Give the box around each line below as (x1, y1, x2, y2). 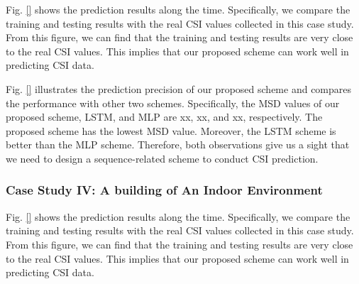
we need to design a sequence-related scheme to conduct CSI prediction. (6, 151, 319, 165)
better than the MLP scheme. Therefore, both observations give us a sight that (6, 137, 350, 152)
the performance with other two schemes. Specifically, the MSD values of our (6, 95, 340, 110)
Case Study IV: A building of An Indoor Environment (6, 181, 323, 199)
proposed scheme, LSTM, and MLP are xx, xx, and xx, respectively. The (6, 109, 323, 124)
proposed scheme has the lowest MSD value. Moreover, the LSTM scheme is (6, 123, 336, 138)
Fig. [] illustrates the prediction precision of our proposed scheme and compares (6, 81, 352, 96)
